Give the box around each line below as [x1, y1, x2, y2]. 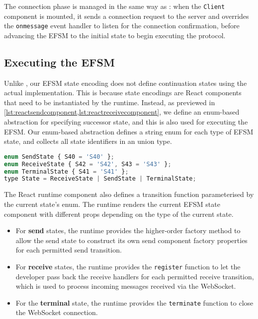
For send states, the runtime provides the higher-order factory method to [15, 225, 241, 236]
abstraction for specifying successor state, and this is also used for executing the [4, 117, 248, 127]
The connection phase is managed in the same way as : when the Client [4, 1, 225, 11]
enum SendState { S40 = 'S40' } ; [4, 153, 114, 160]
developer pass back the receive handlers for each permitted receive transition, [15, 271, 254, 281]
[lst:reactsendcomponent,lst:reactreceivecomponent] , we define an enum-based [4, 107, 240, 117]
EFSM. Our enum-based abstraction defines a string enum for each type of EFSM [4, 126, 254, 136]
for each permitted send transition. [15, 245, 122, 255]
